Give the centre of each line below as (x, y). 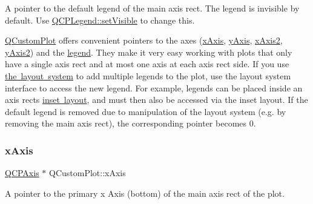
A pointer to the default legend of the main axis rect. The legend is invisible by (152, 8)
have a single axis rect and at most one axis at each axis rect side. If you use (147, 64)
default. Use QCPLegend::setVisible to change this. (100, 20)
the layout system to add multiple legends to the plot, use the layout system (148, 75)
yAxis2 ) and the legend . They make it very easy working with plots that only (149, 52)
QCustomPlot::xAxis (87, 173)
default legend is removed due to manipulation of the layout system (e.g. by (146, 111)
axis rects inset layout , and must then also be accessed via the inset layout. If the (156, 100)
